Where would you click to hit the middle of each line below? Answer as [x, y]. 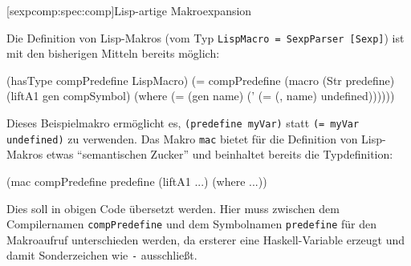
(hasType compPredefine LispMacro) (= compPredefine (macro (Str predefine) [201, 80]
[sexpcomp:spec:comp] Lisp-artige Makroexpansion [129, 10]
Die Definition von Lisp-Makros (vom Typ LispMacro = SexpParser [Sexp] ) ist [205, 37]
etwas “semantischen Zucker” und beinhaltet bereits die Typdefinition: [220, 154]
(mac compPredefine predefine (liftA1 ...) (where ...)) [137, 181]
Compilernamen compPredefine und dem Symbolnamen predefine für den [191, 224]
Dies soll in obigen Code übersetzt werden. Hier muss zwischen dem [173, 208]
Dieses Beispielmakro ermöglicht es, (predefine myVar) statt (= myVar [183, 123]
